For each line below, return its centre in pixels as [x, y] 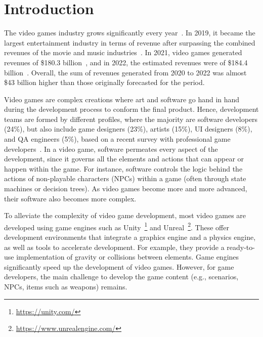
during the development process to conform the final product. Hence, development [131, 109]
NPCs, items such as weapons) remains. [66, 287]
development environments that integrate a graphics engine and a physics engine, [130, 237]
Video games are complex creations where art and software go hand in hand [122, 99]
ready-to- [241, 247]
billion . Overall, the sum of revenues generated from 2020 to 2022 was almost [125, 72]
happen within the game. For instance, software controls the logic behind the [123, 168]
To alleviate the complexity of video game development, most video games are [125, 215]
